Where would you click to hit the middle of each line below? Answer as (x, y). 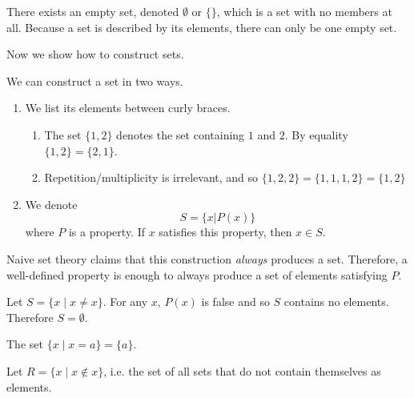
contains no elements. (336, 302)
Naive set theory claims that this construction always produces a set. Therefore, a (207, 258)
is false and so (235, 302)
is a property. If (107, 232)
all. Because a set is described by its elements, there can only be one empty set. (202, 27)
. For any (125, 302)
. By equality (316, 134)
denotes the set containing (181, 134)
